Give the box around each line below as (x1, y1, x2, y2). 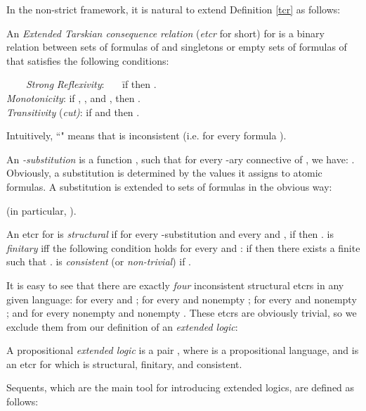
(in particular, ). (6, 203, 77, 217)
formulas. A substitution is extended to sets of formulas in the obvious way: (6, 179, 332, 194)
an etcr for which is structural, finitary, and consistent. (6, 356, 242, 371)
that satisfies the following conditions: (6, 53, 169, 68)
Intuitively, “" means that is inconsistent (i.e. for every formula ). (6, 128, 287, 143)
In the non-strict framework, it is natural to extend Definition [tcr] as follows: (6, 2, 341, 16)
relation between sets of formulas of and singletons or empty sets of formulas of (6, 39, 347, 54)
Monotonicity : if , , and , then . (6, 90, 140, 105)
